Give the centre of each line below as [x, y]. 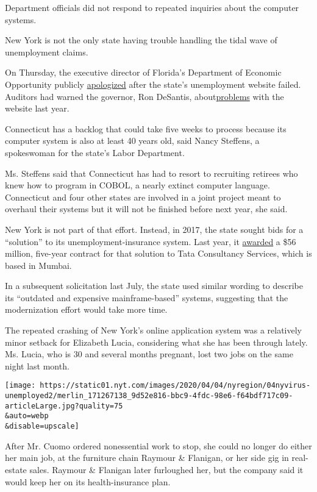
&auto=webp [27, 416]
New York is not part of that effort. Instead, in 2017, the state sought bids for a [154, 229]
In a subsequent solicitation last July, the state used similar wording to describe [154, 286]
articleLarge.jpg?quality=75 [64, 406]
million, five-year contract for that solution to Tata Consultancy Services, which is [158, 253]
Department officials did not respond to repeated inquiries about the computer [152, 7]
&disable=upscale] [42, 426]
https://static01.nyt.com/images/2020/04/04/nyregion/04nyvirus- [175, 386]
